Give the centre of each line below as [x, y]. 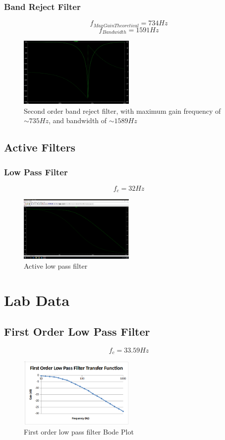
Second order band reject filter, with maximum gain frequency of [122, 110]
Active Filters [40, 147]
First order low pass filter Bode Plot [79, 432]
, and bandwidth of [78, 120]
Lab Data [37, 300]
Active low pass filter [56, 265]
